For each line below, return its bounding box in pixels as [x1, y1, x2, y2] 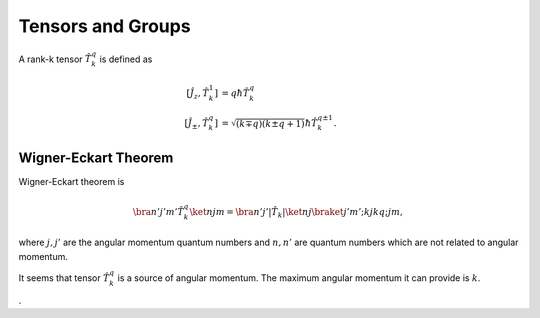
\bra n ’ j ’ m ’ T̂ [132, 206, 185, 217]
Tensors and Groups [18, 15, 191, 37]
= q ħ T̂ [221, 87, 250, 99]
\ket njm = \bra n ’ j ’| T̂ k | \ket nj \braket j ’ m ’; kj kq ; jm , [189, 206, 404, 220]
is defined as [99, 53, 153, 65]
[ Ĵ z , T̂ [186, 87, 210, 101]
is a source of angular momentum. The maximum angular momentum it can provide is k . [117, 271, 481, 284]
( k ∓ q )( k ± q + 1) [235, 118, 305, 129]
